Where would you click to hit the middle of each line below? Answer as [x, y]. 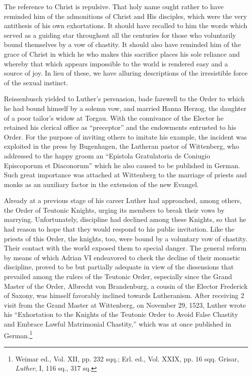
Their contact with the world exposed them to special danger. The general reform [125, 248]
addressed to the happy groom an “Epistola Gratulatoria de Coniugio [107, 155]
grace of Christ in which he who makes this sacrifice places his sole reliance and [122, 54]
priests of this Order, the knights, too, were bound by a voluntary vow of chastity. [126, 238]
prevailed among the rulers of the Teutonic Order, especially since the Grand [118, 276]
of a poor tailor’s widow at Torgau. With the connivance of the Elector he [114, 117]
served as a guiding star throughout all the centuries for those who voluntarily [120, 35]
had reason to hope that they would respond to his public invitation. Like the [119, 229]
